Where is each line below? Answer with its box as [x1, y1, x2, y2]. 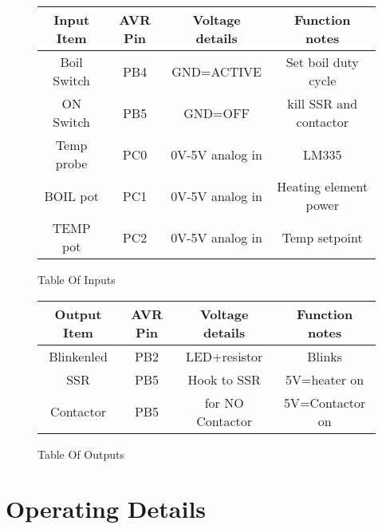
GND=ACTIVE [171, 61, 262, 81]
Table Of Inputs [37, 271, 116, 287]
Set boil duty [286, 53, 359, 71]
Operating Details [6, 492, 207, 525]
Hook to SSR [187, 369, 261, 389]
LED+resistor [185, 346, 263, 365]
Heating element [277, 177, 368, 195]
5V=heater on [285, 369, 364, 389]
